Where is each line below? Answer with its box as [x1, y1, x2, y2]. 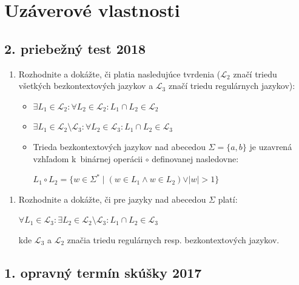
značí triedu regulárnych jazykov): [168, 79, 295, 92]
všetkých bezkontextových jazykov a [18, 79, 153, 92]
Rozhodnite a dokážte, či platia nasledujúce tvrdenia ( [18, 67, 221, 80]
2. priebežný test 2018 [4, 39, 146, 57]
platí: [218, 192, 238, 205]
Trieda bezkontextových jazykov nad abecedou [33, 140, 206, 152]
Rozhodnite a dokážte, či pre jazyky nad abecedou [18, 192, 206, 205]
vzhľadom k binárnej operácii [33, 152, 143, 165]
